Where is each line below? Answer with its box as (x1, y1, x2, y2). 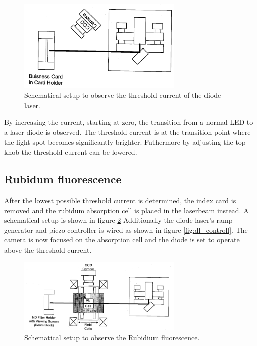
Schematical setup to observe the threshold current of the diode (24, 90, 221, 101)
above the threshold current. (4, 244, 92, 255)
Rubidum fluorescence (4, 171, 122, 187)
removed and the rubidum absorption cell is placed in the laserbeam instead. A (4, 205, 249, 215)
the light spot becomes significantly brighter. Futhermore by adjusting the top (4, 136, 246, 147)
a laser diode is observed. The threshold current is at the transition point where (4, 127, 251, 137)
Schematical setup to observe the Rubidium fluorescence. (24, 332, 200, 343)
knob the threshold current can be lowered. (4, 146, 137, 157)
